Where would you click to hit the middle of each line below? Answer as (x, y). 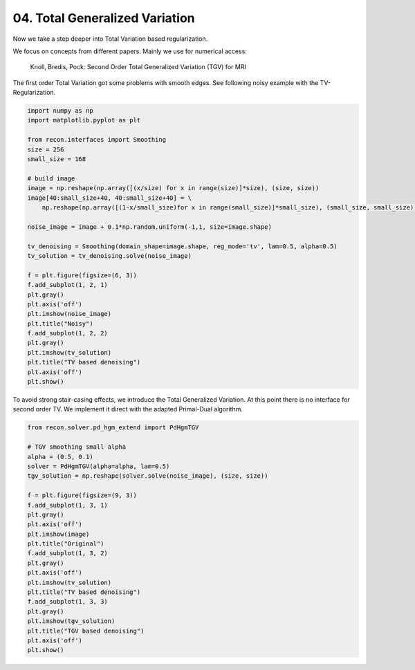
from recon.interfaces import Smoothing (96, 140)
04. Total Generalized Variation (104, 18)
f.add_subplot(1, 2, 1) (68, 285)
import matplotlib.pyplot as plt (84, 120)
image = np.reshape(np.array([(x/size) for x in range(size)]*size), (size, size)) (173, 188)
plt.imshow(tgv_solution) (71, 621)
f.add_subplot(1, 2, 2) (68, 333)
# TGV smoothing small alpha (77, 447)
